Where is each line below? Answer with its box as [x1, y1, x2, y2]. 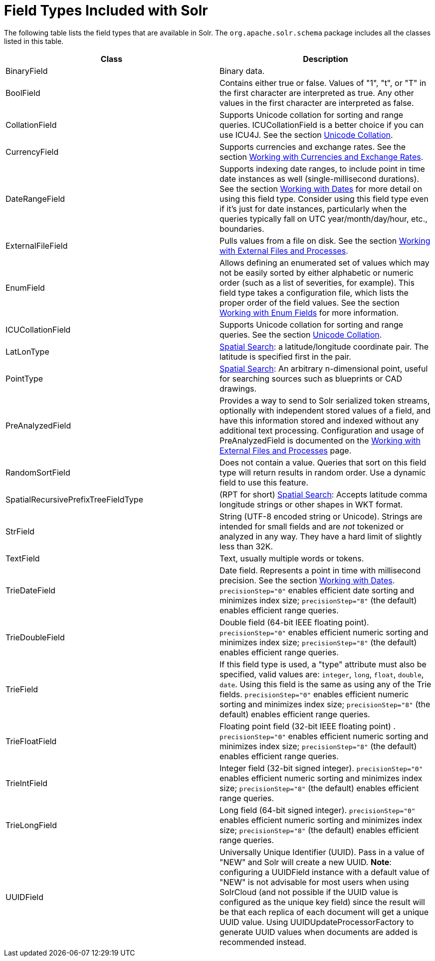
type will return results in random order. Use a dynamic [219, 467, 426, 478]
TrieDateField [5, 585, 56, 595]
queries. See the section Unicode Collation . [219, 329, 382, 340]
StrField [5, 526, 35, 536]
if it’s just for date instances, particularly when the [219, 203, 407, 214]
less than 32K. [219, 541, 273, 551]
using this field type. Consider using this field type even [219, 193, 429, 204]
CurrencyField [5, 146, 59, 157]
